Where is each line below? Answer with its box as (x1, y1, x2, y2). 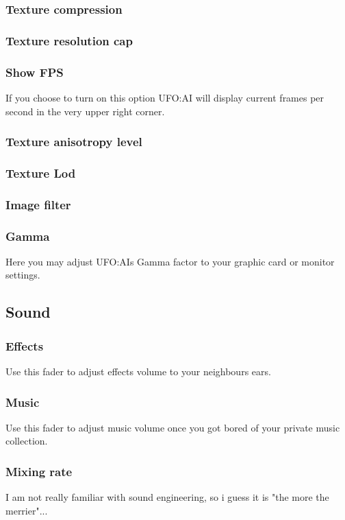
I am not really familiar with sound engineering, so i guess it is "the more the (5, 490, 329, 504)
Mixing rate (5, 462, 73, 480)
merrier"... (5, 503, 48, 517)
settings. (5, 268, 40, 282)
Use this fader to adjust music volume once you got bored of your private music (5, 420, 340, 434)
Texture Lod (5, 164, 76, 181)
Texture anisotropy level (5, 133, 142, 150)
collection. (5, 434, 48, 448)
